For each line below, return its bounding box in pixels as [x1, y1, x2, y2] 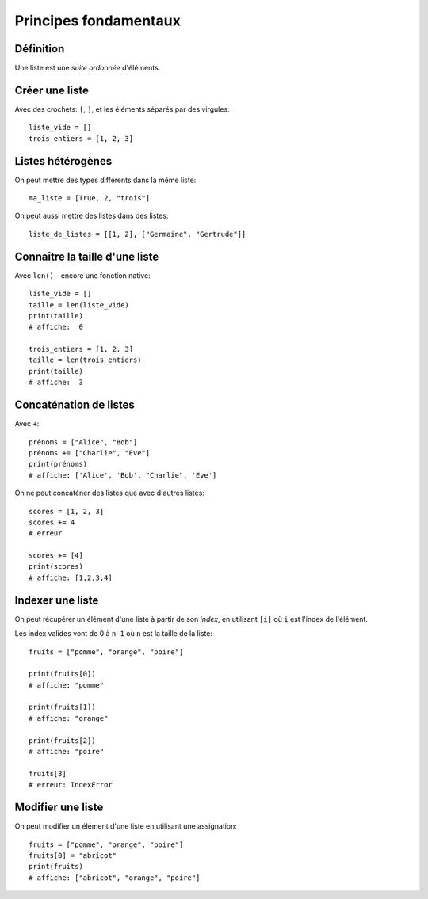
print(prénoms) [29, 459, 88, 469]
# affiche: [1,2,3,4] [29, 573, 113, 582]
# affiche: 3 [29, 378, 83, 387]
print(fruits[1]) [29, 703, 96, 712]
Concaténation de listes [14, 398, 135, 412]
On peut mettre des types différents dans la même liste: [14, 175, 197, 185]
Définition [14, 42, 65, 55]
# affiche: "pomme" [29, 680, 105, 689]
